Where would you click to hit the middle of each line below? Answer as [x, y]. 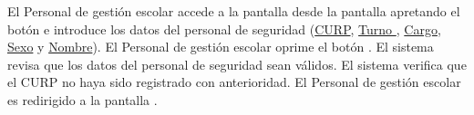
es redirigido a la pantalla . [82, 99]
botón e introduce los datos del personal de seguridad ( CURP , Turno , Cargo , [224, 29]
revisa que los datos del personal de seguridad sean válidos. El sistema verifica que [237, 64]
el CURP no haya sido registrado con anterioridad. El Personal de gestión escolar [234, 82]
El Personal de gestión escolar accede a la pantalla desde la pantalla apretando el [234, 11]
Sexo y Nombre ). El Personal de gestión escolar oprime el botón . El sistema [221, 47]
